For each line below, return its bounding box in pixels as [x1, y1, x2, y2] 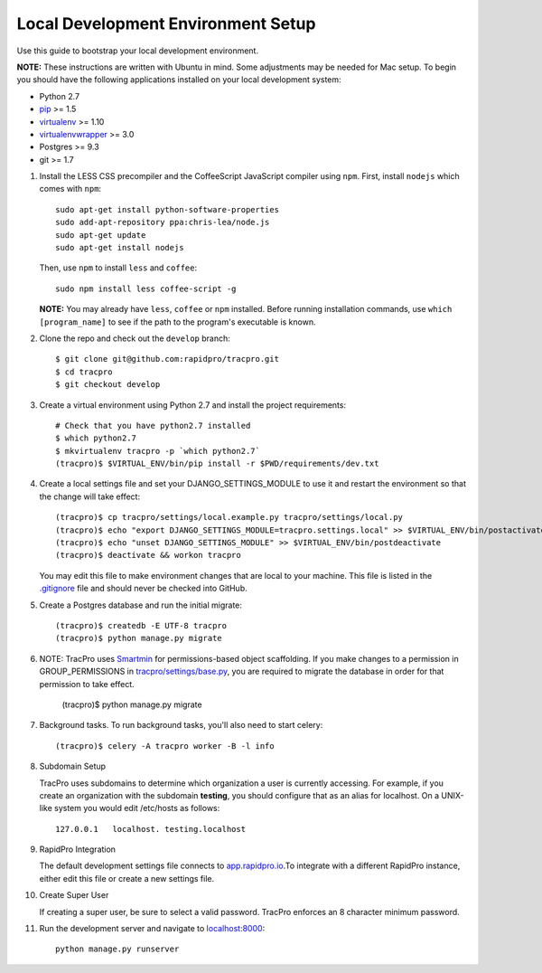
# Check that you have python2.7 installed [55, 420, 251, 430]
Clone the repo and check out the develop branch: [39, 333, 230, 344]
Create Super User [39, 890, 109, 901]
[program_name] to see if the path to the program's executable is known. [39, 316, 316, 327]
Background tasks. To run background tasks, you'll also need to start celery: [39, 720, 323, 731]
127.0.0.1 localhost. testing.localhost [55, 824, 247, 834]
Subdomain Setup [39, 760, 107, 772]
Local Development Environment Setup [16, 14, 316, 33]
